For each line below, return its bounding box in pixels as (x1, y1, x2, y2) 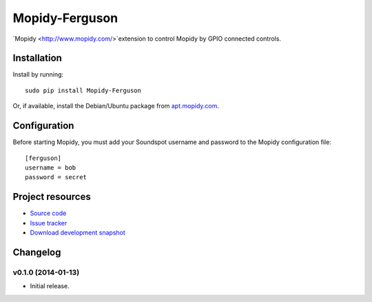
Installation (12, 52, 62, 64)
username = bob (25, 163, 76, 172)
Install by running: (12, 70, 64, 79)
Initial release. (30, 282, 70, 290)
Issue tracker (30, 219, 68, 227)
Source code (30, 209, 67, 217)
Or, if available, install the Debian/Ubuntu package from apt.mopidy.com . (12, 102, 220, 110)
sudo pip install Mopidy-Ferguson (25, 86, 141, 94)
